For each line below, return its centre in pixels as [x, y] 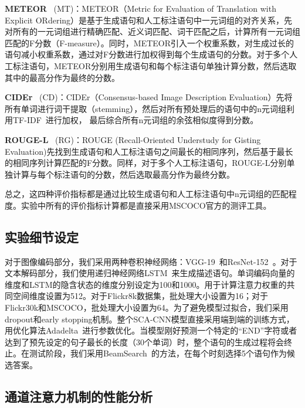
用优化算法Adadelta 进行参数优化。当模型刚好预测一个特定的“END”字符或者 [151, 330]
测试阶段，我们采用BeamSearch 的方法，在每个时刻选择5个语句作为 [158, 353]
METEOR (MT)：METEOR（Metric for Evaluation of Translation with [140, 8]
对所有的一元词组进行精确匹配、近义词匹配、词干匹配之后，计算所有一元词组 [152, 31]
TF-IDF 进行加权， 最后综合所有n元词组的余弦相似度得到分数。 [135, 120]
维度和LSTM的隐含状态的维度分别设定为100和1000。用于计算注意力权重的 [146, 284]
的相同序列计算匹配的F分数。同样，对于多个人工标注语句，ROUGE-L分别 [146, 163]
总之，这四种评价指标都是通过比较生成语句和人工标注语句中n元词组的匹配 [147, 194]
